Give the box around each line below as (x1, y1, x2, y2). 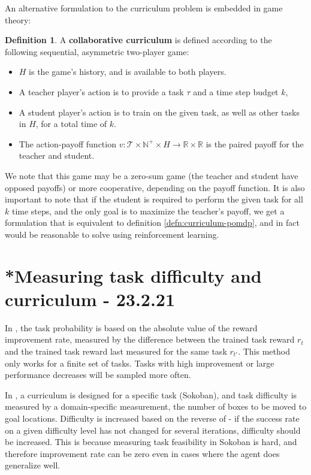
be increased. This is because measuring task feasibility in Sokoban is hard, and (5, 435, 297, 448)
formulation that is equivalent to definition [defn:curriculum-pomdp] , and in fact (5, 216, 300, 229)
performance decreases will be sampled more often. (5, 368, 191, 381)
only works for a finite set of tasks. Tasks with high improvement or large (5, 356, 274, 369)
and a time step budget (193, 85, 279, 98)
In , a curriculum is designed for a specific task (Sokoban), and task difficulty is (5, 388, 297, 401)
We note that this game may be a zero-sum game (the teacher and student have (5, 169, 298, 181)
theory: (5, 13, 31, 26)
